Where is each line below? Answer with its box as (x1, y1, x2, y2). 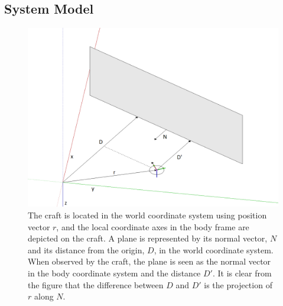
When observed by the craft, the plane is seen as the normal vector (28, 255, 271, 268)
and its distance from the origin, (28, 243, 145, 256)
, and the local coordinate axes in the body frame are (56, 220, 249, 233)
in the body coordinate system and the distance (28, 267, 201, 279)
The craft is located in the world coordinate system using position (28, 209, 267, 221)
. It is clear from (212, 267, 272, 279)
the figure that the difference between (28, 278, 164, 291)
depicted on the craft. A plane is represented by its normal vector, (28, 232, 268, 244)
